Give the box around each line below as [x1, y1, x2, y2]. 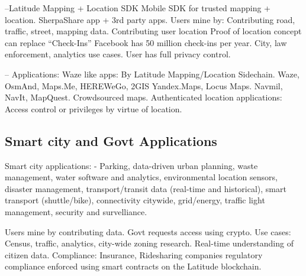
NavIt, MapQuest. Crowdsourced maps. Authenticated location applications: [5, 91, 282, 103]
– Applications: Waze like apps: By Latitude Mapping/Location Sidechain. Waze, [5, 67, 299, 80]
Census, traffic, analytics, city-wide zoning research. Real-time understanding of [5, 237, 294, 249]
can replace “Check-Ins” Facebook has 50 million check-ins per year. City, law [5, 36, 287, 48]
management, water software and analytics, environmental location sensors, [5, 171, 278, 183]
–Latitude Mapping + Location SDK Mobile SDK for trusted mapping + [5, 2, 271, 14]
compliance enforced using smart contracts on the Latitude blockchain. [5, 260, 262, 272]
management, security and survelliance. [5, 205, 147, 217]
